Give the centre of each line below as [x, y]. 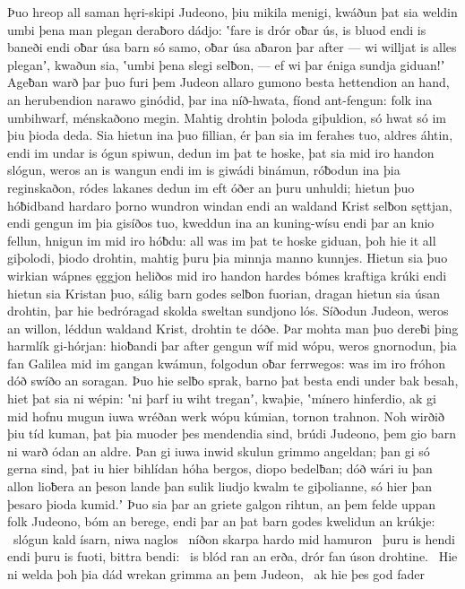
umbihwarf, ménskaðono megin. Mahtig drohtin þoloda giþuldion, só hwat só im [227, 117]
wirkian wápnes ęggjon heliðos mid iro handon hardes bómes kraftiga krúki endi [227, 275]
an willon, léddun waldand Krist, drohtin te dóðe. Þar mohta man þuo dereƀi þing [233, 328]
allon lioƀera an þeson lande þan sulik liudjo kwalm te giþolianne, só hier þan [220, 486]
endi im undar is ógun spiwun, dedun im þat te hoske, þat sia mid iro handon [221, 152]
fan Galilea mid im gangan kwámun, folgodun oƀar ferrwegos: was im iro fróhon [226, 363]
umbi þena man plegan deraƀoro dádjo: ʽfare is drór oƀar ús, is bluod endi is [217, 29]
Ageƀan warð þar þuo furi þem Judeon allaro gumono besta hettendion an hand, [228, 82]
